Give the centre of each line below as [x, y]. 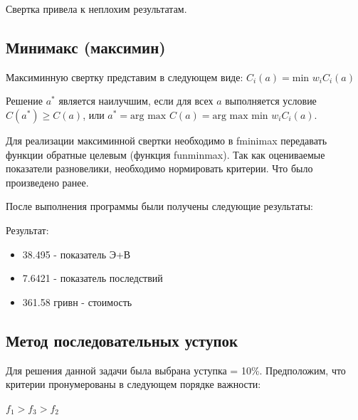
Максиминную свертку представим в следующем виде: [125, 77]
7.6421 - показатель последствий [93, 278]
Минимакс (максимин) [86, 47]
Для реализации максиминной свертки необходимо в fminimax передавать [167, 140]
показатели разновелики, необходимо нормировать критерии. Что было [159, 168]
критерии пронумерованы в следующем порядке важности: [133, 384]
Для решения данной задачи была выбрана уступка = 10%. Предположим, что [176, 370]
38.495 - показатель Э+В [77, 254]
